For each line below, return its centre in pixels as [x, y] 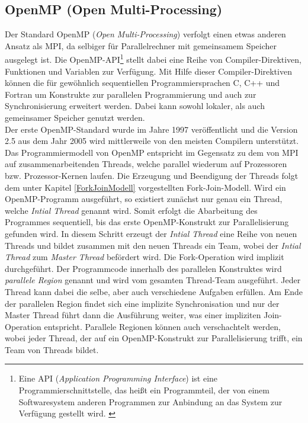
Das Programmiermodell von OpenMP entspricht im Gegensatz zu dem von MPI [152, 152]
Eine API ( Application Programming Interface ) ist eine [118, 378]
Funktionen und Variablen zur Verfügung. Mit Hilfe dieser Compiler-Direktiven [148, 71]
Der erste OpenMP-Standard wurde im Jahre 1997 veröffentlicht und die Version [151, 129]
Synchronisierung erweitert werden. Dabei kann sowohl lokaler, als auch [135, 106]
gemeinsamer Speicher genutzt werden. [75, 118]
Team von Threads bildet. [52, 349]
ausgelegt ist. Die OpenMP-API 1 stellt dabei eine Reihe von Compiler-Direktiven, [153, 59]
